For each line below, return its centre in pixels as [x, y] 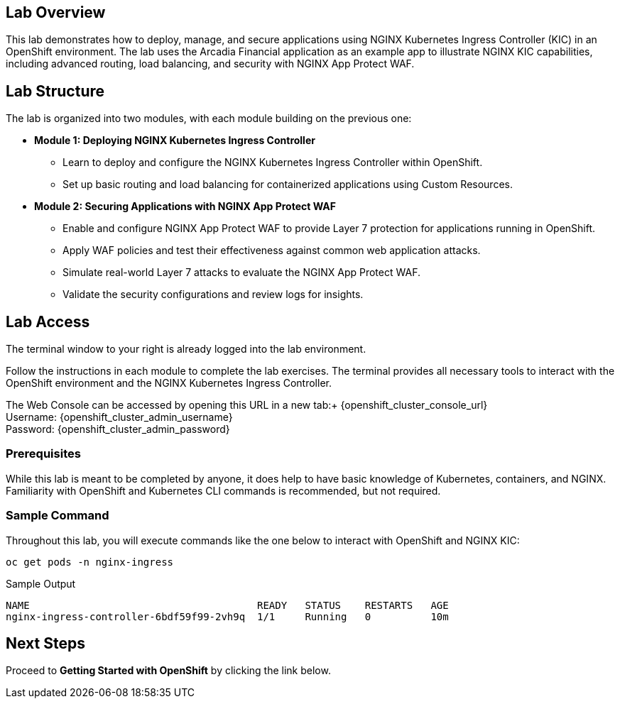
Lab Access [48, 321]
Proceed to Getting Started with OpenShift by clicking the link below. [168, 671]
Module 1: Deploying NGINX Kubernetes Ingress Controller [175, 141]
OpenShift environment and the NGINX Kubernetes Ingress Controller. [169, 383]
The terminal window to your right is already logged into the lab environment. [186, 349]
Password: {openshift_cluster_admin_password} [118, 429]
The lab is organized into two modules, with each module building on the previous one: [209, 119]
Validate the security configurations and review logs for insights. [213, 295]
